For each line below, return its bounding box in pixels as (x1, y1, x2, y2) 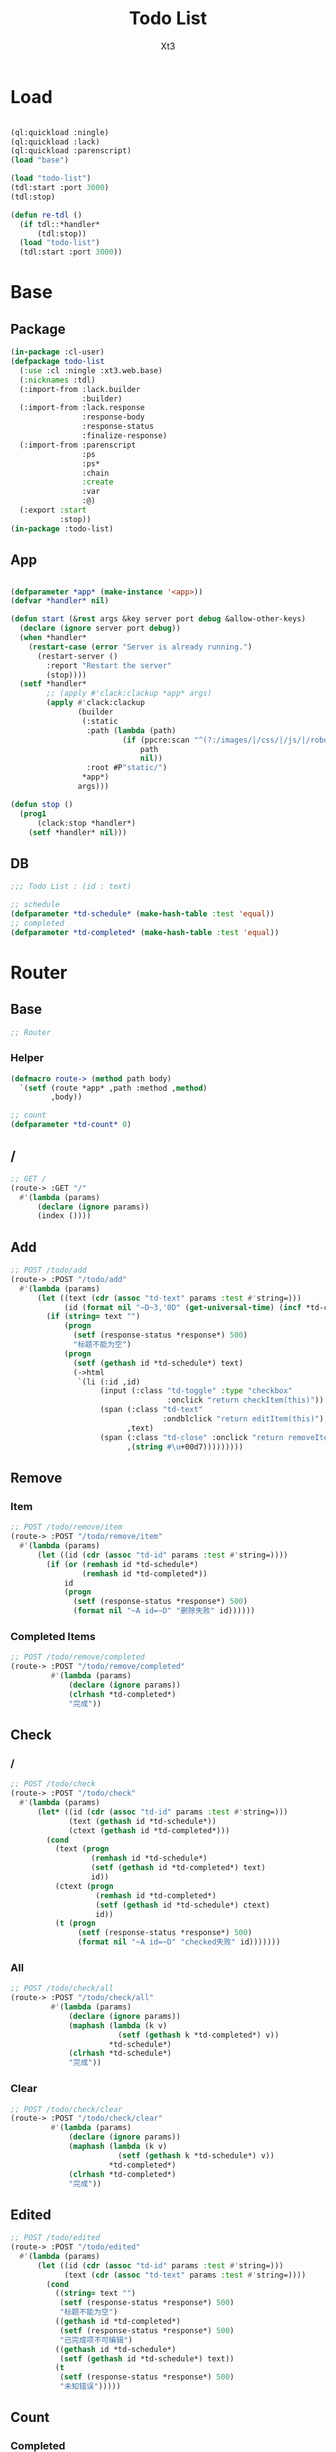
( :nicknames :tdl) (19, 375, 97, 385)
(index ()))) (36, 1211, 92, 1221)
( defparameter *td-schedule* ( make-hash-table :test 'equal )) (10, 908, 275, 919)
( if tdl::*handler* (19, 219, 101, 229)
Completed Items (10, 1629, 96, 1643)
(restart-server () (36, 651, 118, 661)
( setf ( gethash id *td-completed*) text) (90, 1863, 267, 1873)
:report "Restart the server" (46, 660, 172, 671)
